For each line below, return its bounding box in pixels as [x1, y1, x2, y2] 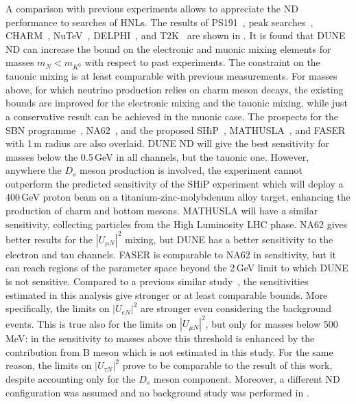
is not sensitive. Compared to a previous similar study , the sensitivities [5, 273, 309, 288]
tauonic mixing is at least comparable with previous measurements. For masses [5, 69, 337, 83]
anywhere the [5, 163, 62, 177]
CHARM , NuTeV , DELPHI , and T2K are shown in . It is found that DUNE [5, 28, 346, 43]
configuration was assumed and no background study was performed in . [5, 385, 309, 399]
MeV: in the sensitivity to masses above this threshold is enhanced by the [5, 331, 315, 346]
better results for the [5, 232, 93, 246]
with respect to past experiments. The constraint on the [84, 55, 320, 69]
